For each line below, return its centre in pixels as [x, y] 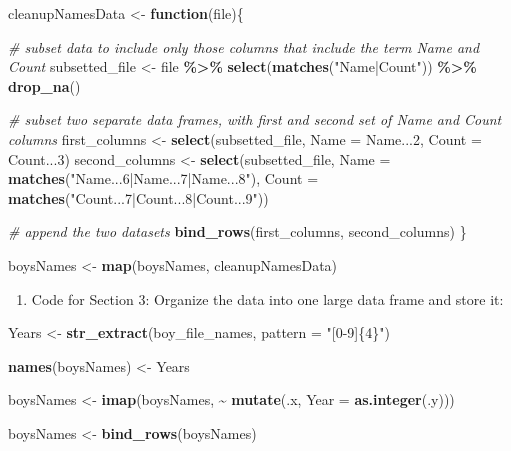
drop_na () [44, 85]
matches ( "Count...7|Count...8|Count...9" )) [138, 197]
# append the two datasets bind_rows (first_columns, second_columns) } [237, 231]
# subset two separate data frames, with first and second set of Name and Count [255, 119]
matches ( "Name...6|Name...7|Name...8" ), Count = [163, 178]
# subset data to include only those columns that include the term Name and [244, 46]
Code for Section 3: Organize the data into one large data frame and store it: [267, 298]
